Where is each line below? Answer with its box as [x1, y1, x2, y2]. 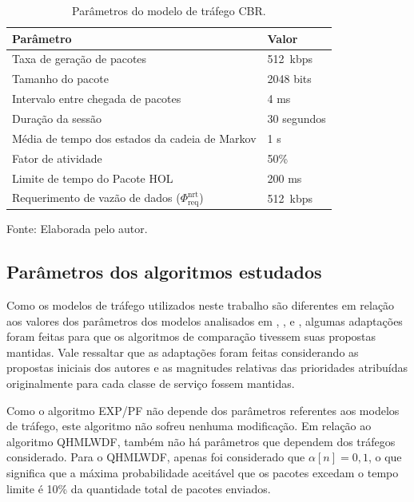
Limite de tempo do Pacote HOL [12, 169, 173, 186]
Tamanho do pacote [12, 70, 109, 87]
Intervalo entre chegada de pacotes [12, 90, 181, 107]
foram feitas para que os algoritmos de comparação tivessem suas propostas [6, 328, 376, 345]
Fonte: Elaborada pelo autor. [6, 220, 148, 237]
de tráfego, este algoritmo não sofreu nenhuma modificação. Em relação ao [6, 417, 372, 434]
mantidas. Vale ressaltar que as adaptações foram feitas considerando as [6, 343, 359, 360]
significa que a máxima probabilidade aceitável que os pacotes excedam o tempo [6, 464, 399, 481]
